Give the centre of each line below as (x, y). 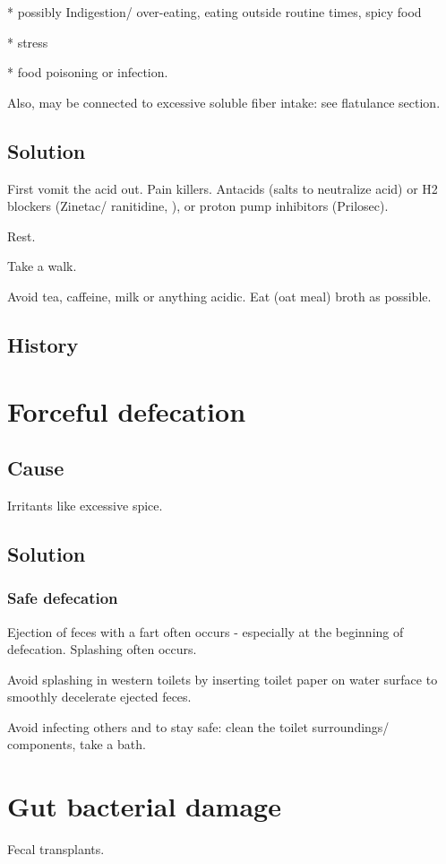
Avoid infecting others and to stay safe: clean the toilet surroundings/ (198, 726)
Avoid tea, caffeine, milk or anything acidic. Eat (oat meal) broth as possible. (219, 296)
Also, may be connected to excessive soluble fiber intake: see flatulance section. (224, 102)
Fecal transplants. (56, 849)
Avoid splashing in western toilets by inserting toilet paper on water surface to (223, 679)
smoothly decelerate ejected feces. (99, 697)
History (43, 344)
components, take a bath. (77, 744)
